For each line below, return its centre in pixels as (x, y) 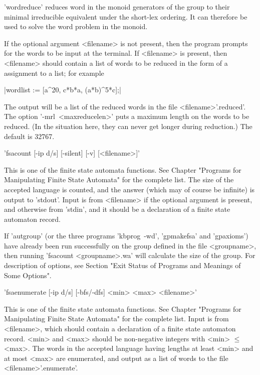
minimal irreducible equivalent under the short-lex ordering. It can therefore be (126, 16)
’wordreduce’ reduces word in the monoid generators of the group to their (117, 7)
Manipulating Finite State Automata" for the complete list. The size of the (119, 179)
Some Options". (28, 275)
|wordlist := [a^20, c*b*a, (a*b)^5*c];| (63, 90)
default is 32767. (29, 136)
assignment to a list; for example (54, 73)
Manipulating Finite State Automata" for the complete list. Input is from (116, 319)
